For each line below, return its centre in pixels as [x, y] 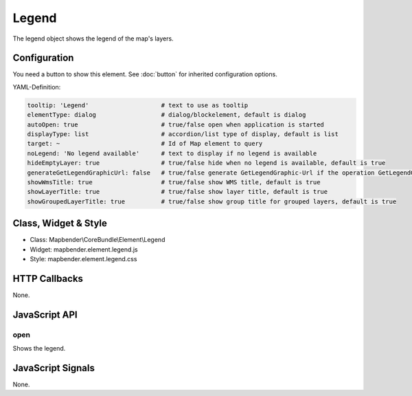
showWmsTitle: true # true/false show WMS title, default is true [174, 182]
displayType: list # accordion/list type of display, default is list [183, 134]
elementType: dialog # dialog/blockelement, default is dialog [167, 115]
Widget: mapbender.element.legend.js [84, 249]
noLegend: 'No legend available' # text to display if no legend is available [172, 153]
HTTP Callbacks [48, 278]
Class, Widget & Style [60, 223]
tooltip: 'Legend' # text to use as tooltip [138, 105]
